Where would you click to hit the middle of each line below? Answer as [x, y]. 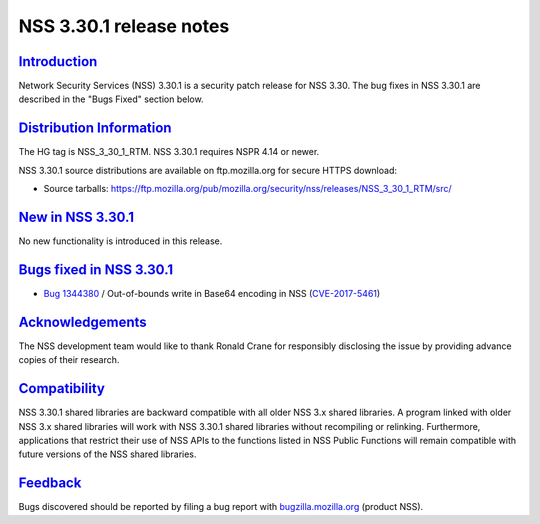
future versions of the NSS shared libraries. [107, 454]
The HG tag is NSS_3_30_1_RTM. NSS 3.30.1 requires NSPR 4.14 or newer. [169, 152]
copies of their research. [69, 360]
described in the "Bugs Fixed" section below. [111, 99]
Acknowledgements [82, 321]
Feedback [50, 483]
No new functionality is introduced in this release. [120, 241]
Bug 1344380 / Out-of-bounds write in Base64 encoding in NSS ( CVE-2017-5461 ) [212, 293]
